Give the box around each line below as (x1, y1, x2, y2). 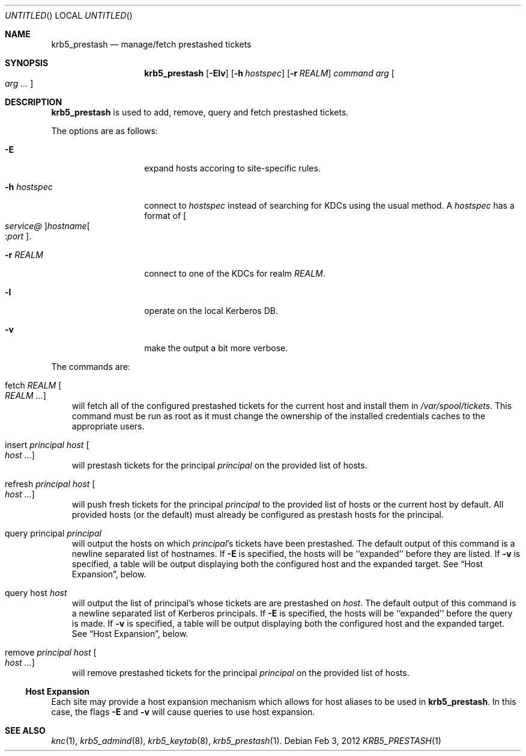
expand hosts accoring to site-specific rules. (144, 163, 321, 173)
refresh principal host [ (5, 479, 95, 489)
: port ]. (5, 231, 32, 241)
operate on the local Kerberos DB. (144, 306, 278, 316)
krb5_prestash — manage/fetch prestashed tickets (51, 39, 252, 49)
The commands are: (51, 361, 130, 372)
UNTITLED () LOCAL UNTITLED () (5, 10, 133, 20)
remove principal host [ (5, 647, 97, 657)
